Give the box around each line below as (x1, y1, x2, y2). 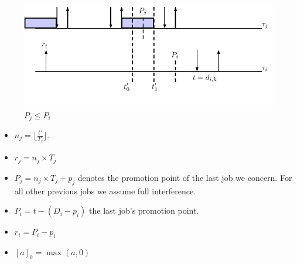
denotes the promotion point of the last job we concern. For (77, 171, 292, 183)
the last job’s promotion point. (89, 204, 199, 217)
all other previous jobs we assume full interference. (14, 184, 196, 197)
